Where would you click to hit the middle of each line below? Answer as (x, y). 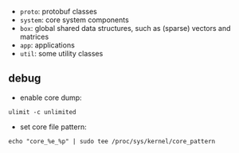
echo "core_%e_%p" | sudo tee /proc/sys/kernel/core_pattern (112, 141)
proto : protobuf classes (58, 11)
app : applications (47, 45)
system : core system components (74, 20)
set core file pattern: (53, 127)
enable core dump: (51, 98)
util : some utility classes (61, 54)
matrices (34, 36)
